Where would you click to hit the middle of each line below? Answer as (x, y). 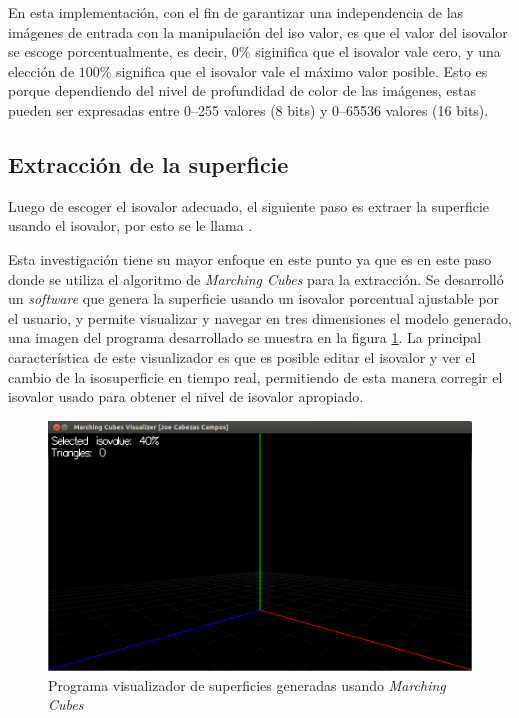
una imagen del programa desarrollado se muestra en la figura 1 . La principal (245, 337)
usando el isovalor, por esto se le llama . (130, 225)
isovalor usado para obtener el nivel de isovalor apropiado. (186, 396)
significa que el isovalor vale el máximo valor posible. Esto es (302, 70)
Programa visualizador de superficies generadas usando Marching (247, 684)
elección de (41, 70)
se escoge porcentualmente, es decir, (118, 51)
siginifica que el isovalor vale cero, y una (378, 51)
